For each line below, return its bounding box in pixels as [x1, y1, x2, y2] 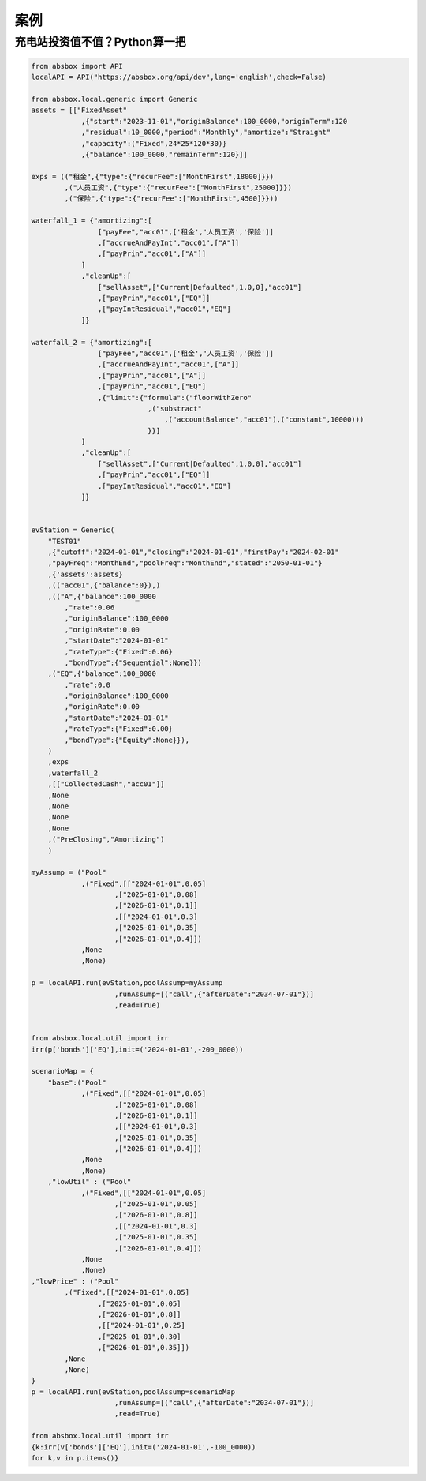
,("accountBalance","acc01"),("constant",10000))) [164, 415, 364, 424]
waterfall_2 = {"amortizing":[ [31, 338, 153, 347]
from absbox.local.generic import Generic [31, 95, 198, 103]
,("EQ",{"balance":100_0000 [47, 669, 157, 678]
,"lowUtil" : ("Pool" [47, 1177, 132, 1187]
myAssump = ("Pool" [31, 868, 106, 877]
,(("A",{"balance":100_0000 [47, 592, 157, 601]
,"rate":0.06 [64, 602, 115, 612]
